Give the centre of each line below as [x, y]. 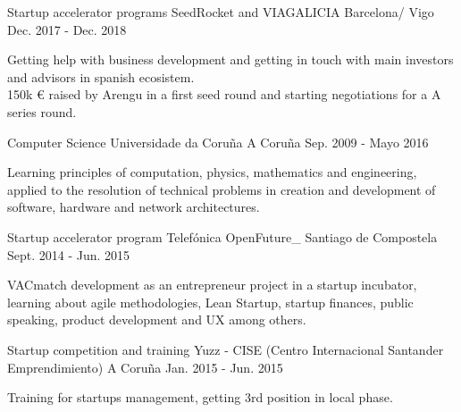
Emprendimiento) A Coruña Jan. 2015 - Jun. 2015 [145, 367]
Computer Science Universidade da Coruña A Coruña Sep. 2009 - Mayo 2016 [218, 142]
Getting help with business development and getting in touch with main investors [230, 59]
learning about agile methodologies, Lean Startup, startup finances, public [210, 302]
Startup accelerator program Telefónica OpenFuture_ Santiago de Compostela [222, 236]
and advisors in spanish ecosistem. [101, 76]
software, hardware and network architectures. [134, 207]
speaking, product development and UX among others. [157, 320]
